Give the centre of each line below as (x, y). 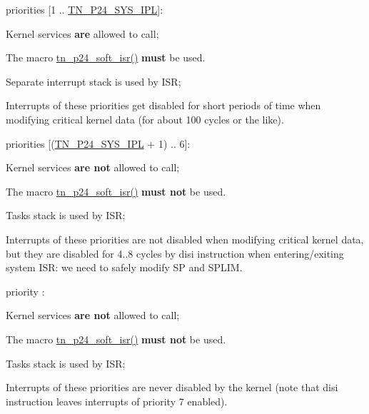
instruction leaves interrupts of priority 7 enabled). (117, 401)
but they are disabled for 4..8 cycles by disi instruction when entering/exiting (175, 253)
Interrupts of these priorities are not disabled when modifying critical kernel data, (185, 239)
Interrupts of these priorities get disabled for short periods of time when (163, 105)
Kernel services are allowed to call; (82, 33)
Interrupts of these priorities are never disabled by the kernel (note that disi (172, 387)
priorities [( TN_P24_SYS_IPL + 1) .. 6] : (98, 143)
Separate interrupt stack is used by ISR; (93, 81)
